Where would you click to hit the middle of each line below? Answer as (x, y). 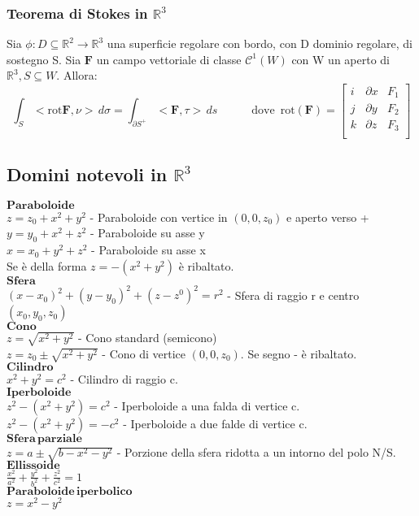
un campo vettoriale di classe (169, 59)
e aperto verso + (328, 217)
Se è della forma (47, 265)
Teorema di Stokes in (77, 13)
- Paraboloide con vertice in (159, 217)
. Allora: (77, 75)
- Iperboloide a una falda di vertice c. (207, 406)
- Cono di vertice (144, 353)
